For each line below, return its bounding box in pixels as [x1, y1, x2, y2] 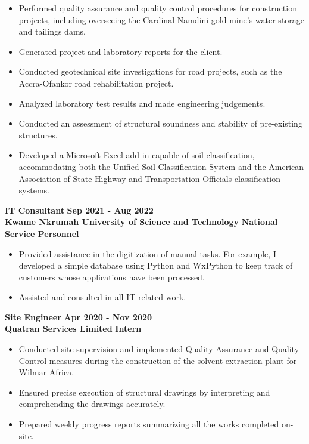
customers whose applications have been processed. [18, 270, 205, 283]
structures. [18, 128, 58, 141]
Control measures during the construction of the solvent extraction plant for [18, 354, 297, 366]
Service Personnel [5, 227, 79, 239]
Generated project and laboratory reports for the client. [18, 45, 223, 57]
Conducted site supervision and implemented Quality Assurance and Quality [18, 343, 299, 355]
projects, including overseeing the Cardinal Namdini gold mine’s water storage [18, 13, 305, 26]
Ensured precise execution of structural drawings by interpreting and [18, 386, 270, 398]
